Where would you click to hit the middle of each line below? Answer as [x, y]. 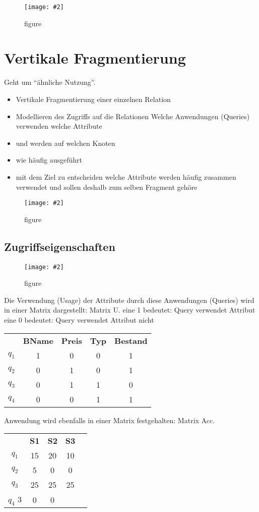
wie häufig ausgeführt [49, 160]
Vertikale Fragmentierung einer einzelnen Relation [93, 99]
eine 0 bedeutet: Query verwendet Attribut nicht [79, 320]
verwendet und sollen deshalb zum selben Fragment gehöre [107, 187]
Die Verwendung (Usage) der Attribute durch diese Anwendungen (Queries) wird [129, 300]
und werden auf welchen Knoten [66, 143]
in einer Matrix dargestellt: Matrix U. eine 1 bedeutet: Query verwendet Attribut [130, 310]
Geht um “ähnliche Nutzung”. [50, 82]
